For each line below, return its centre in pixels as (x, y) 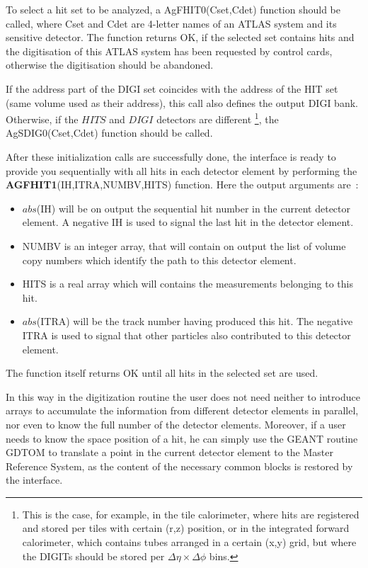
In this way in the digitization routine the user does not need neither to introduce (183, 396)
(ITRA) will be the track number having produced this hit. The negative (195, 321)
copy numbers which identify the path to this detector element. (159, 260)
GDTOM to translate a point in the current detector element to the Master (170, 452)
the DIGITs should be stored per (93, 556)
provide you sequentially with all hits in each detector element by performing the (182, 170)
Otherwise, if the (42, 119)
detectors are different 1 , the (218, 118)
